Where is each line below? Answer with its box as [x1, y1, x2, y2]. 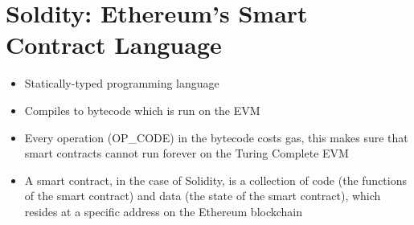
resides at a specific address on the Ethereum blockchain [24, 202, 303, 219]
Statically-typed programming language [24, 75, 219, 92]
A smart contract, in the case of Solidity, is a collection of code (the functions [24, 171, 407, 188]
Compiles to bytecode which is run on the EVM [24, 101, 260, 118]
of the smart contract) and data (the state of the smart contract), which [24, 187, 381, 204]
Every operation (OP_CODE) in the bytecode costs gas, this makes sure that [24, 129, 408, 145]
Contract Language [6, 28, 222, 61]
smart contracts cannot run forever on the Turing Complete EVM [24, 145, 349, 162]
